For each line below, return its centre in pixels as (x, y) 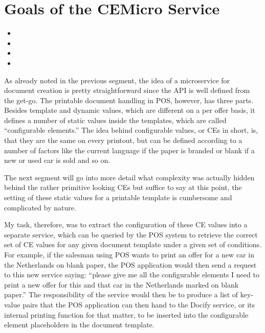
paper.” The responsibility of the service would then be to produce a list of (121, 294)
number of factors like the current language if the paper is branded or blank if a (129, 150)
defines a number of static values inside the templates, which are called (115, 120)
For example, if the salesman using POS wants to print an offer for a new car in (129, 254)
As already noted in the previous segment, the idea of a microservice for (117, 80)
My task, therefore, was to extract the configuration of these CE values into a (126, 224)
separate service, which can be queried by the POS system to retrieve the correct (131, 234)
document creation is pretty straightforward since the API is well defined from (127, 90)
